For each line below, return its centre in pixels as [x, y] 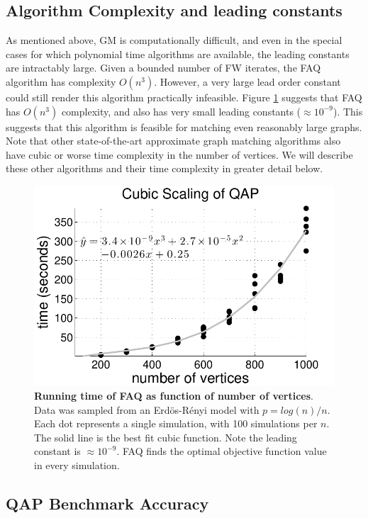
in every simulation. [77, 465]
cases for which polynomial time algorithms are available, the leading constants [178, 54]
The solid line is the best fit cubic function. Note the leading [166, 437]
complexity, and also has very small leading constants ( [181, 111]
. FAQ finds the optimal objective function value [222, 451]
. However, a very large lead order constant [247, 81]
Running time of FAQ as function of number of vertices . [174, 396]
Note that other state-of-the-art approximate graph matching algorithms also [173, 141]
